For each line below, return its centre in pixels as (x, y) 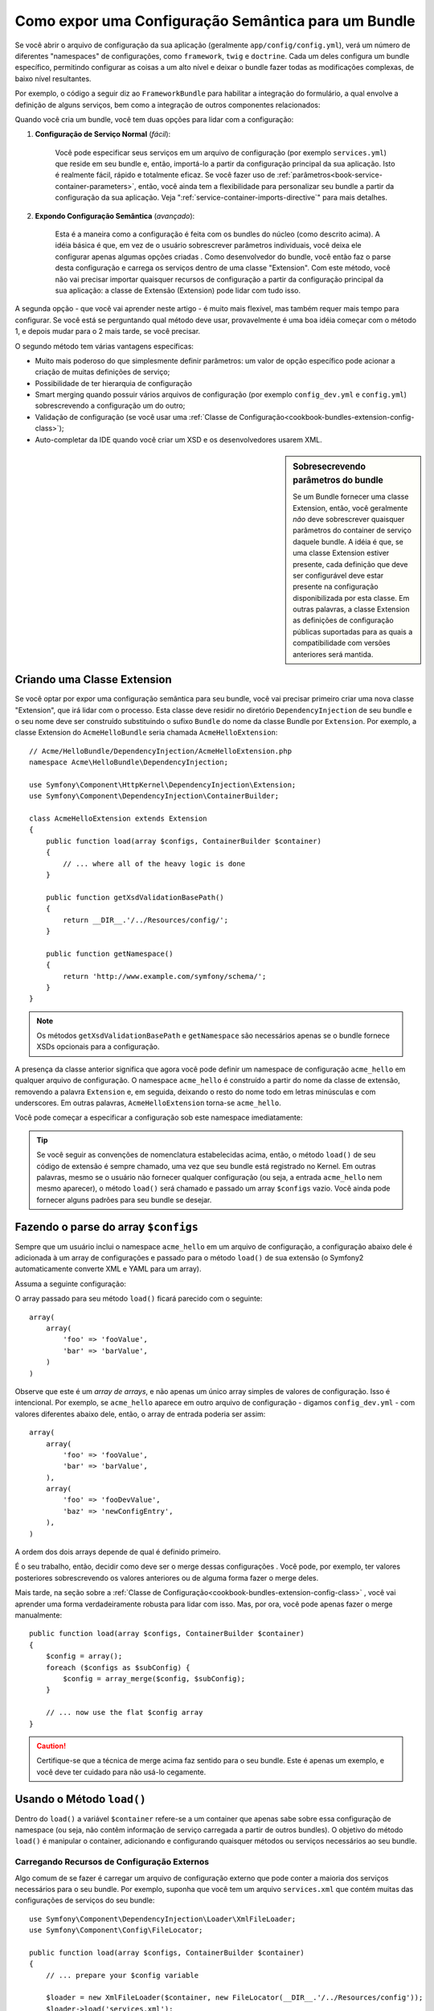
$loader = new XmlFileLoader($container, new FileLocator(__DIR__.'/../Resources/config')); (234, 1998)
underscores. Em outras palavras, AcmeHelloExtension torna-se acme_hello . (148, 1103)
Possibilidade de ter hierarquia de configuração (114, 383)
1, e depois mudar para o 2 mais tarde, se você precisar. (108, 331)
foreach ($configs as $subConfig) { (118, 1668)
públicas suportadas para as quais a (353, 631)
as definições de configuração (343, 620)
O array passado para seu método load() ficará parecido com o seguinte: (139, 1298)
